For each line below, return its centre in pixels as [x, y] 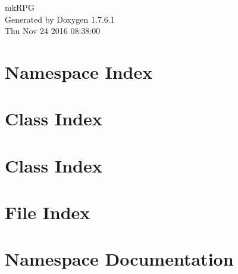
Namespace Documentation [119, 259]
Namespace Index [79, 71]
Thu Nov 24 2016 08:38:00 [53, 31]
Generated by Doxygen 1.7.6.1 [60, 19]
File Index [48, 212]
